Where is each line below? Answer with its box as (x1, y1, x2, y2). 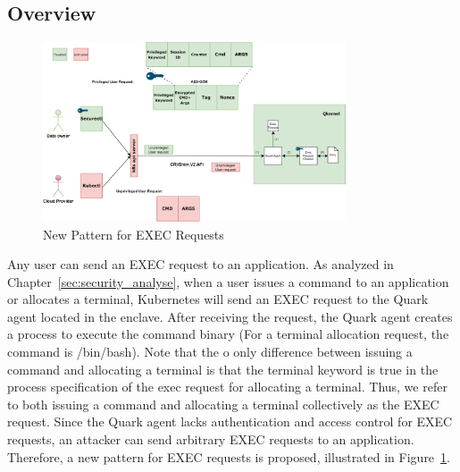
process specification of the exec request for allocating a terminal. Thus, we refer (7, 377, 447, 396)
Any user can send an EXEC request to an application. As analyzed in (7, 255, 394, 274)
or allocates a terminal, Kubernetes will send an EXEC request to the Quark (7, 290, 429, 308)
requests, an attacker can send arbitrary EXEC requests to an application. (7, 430, 414, 449)
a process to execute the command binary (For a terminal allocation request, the (7, 324, 449, 343)
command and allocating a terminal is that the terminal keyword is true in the (7, 359, 439, 378)
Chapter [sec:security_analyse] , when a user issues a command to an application (7, 272, 449, 291)
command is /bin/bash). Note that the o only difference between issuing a (7, 342, 413, 361)
